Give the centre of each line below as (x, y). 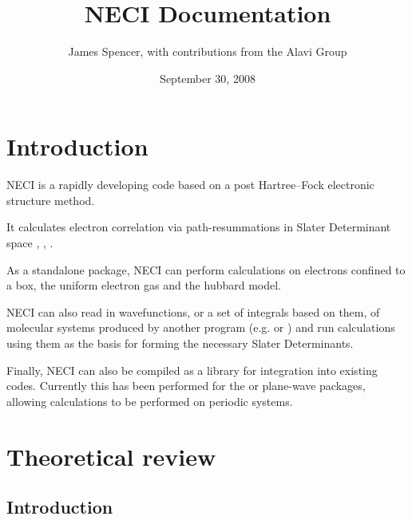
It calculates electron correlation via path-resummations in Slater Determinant (199, 227)
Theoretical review (111, 456)
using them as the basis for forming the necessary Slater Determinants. (180, 343)
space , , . (30, 243)
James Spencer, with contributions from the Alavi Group (208, 51)
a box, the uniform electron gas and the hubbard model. (144, 285)
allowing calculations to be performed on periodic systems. (150, 401)
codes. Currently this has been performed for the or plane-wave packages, (186, 386)
